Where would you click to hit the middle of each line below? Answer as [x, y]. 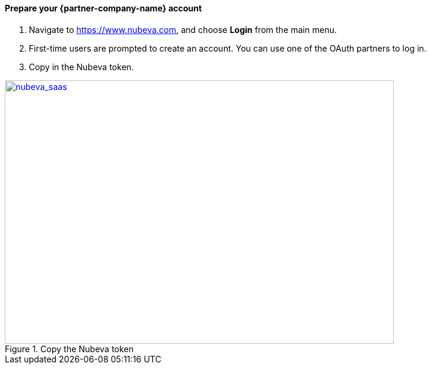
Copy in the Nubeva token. [81, 67]
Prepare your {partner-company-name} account [104, 8]
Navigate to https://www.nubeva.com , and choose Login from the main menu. [183, 29]
